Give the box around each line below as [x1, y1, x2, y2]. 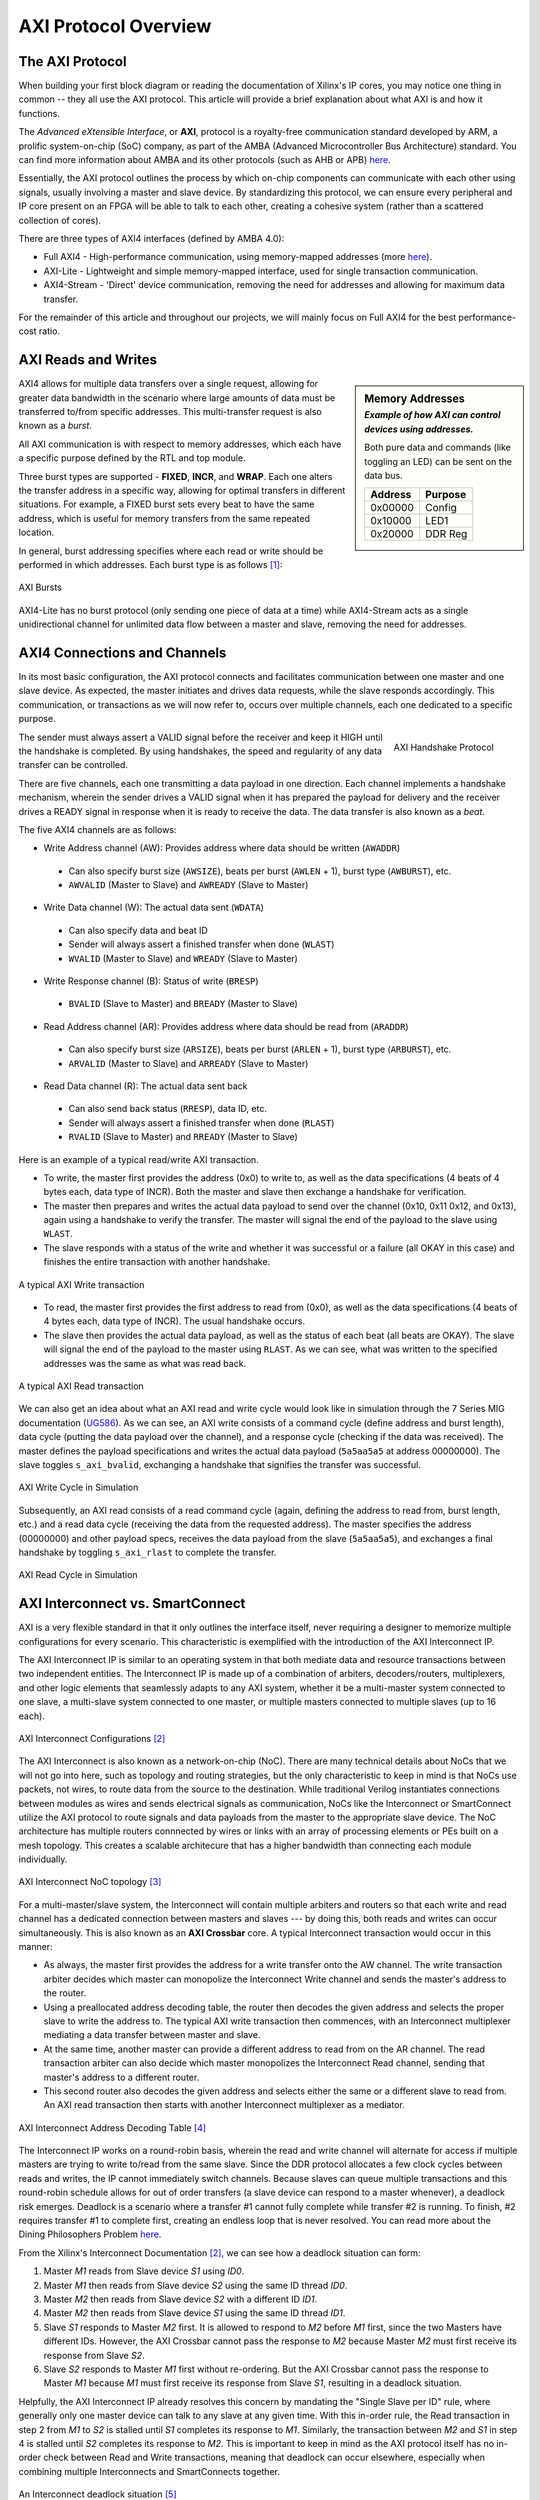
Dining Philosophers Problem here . [18, 2228, 162, 2240]
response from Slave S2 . [43, 2349, 145, 2361]
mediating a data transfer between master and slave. [43, 2029, 261, 2041]
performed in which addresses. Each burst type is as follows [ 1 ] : [18, 558, 283, 570]
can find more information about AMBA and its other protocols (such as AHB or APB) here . [18, 154, 391, 166]
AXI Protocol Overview [18, 15, 212, 37]
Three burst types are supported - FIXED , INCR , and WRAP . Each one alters [18, 470, 333, 482]
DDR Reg [425, 527, 468, 541]
